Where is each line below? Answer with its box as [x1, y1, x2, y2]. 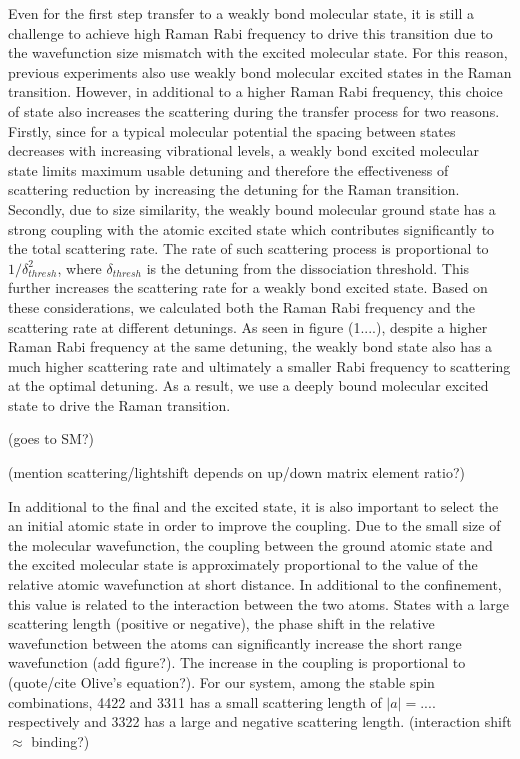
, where [57, 257, 102, 278]
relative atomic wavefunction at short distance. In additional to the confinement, [8, 574, 502, 595]
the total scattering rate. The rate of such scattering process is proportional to [8, 238, 489, 259]
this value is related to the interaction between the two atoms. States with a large [8, 593, 509, 614]
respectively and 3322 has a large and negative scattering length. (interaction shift [8, 711, 512, 732]
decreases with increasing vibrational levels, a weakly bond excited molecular [8, 140, 480, 161]
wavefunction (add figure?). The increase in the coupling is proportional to [8, 652, 466, 673]
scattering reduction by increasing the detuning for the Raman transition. [8, 179, 460, 200]
